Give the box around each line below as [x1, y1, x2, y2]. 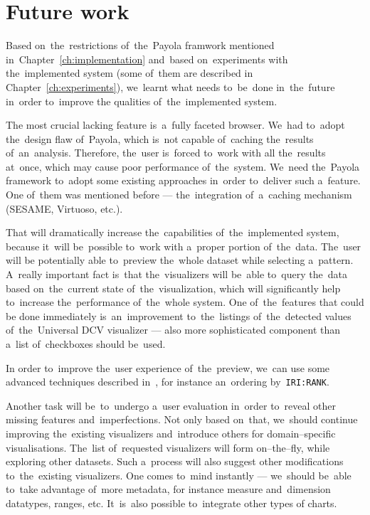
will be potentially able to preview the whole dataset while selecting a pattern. [6, 253, 354, 267]
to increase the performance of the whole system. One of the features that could [6, 294, 364, 309]
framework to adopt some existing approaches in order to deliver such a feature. [6, 173, 361, 188]
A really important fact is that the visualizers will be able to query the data [6, 267, 347, 282]
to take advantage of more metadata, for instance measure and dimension [6, 482, 331, 497]
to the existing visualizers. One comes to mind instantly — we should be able [6, 467, 351, 482]
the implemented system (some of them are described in [6, 65, 253, 80]
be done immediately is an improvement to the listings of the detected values [6, 308, 351, 323]
